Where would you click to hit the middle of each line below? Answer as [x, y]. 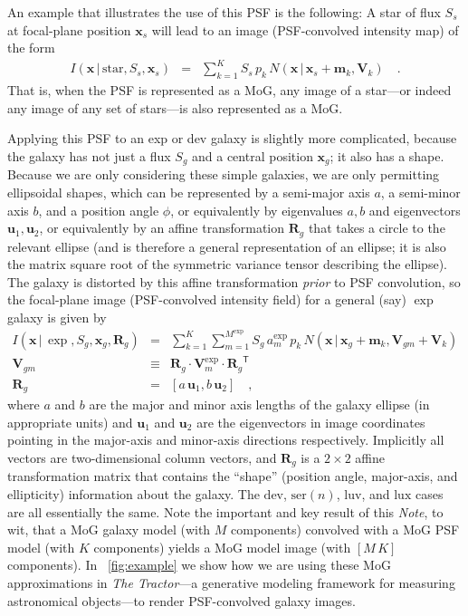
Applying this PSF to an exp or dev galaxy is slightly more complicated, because [232, 138]
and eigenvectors [415, 210]
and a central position [253, 155]
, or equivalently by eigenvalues [257, 210]
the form [31, 48]
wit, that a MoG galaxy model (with [109, 529]
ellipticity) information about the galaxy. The [134, 493]
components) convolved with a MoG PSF [345, 529]
